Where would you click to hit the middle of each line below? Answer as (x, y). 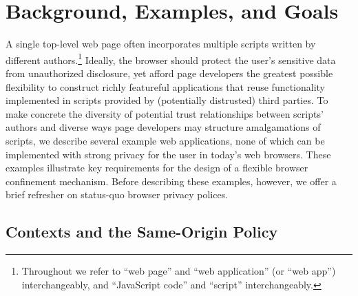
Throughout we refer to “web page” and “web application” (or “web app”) (179, 271)
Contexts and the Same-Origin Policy (142, 232)
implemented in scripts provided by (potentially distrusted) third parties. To (167, 100)
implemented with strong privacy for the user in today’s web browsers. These (168, 154)
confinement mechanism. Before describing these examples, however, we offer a (171, 181)
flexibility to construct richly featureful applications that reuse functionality (166, 86)
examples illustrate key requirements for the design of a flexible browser (157, 168)
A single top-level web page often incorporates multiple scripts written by (161, 44)
